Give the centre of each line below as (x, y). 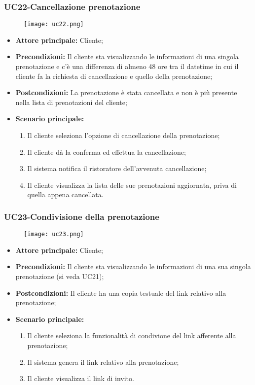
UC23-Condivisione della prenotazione (82, 216)
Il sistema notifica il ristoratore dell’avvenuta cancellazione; (117, 168)
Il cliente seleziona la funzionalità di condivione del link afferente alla (132, 335)
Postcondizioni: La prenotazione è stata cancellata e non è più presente (126, 92)
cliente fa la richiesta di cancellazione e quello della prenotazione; (114, 76)
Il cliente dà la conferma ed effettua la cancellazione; (107, 152)
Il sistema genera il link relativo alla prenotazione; (103, 362)
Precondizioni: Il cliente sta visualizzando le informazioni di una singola (127, 56)
